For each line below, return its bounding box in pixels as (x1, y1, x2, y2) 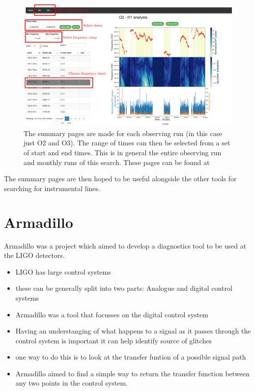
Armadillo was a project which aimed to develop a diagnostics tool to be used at (4, 240, 247, 251)
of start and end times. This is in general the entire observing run (24, 147, 222, 158)
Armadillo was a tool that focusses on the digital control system (15, 309, 208, 319)
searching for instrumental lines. (4, 183, 100, 193)
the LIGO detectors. (4, 250, 65, 260)
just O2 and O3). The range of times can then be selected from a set (24, 138, 230, 148)
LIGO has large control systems (15, 266, 111, 277)
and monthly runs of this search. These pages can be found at (24, 157, 210, 167)
